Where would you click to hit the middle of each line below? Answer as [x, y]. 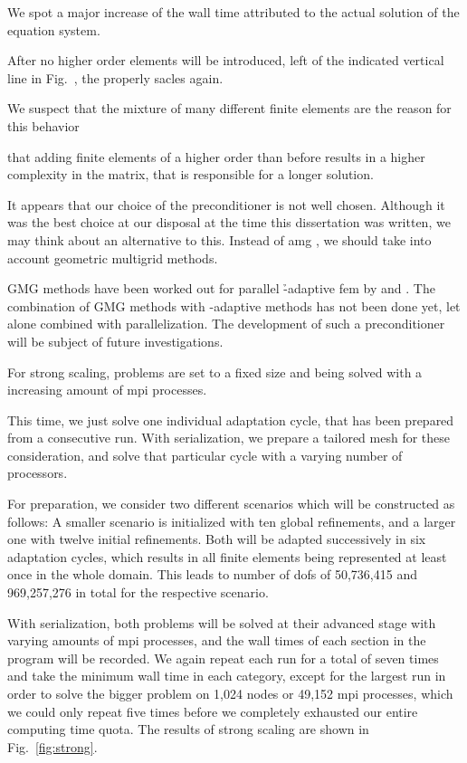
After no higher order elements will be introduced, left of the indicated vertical [226, 60]
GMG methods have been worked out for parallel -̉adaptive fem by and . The [221, 288]
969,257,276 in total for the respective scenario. [138, 592]
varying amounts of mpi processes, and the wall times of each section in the [217, 640]
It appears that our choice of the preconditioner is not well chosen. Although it [226, 204]
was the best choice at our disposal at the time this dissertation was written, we [229, 222]
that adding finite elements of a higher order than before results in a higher [216, 156]
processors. [38, 473]
